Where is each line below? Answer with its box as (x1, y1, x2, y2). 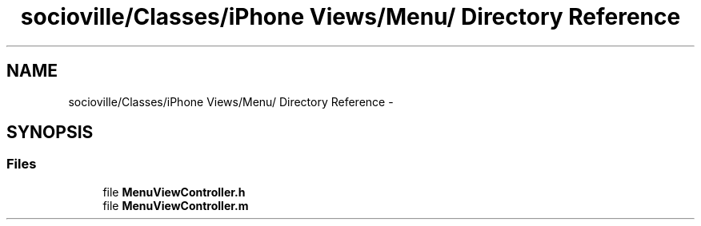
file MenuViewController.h (102, 184, 246, 199)
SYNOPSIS (6, 122, 94, 143)
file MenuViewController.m (102, 198, 249, 212)
